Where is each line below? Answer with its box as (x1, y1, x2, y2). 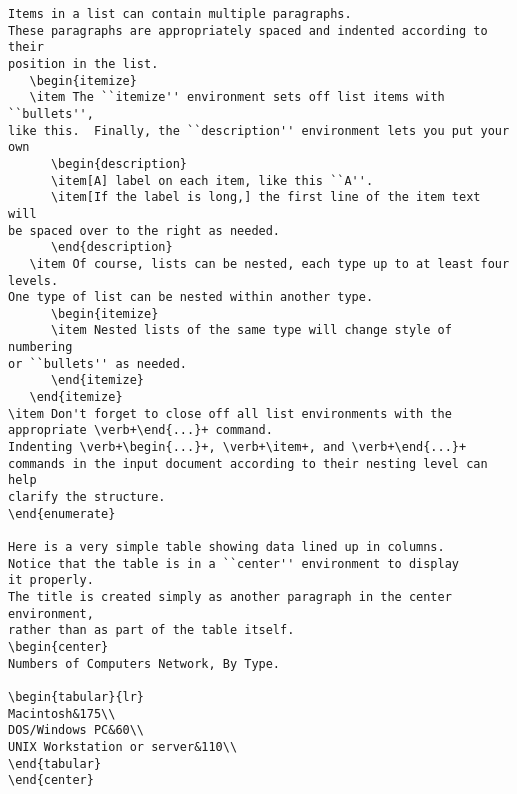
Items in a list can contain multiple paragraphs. (8, 7, 352, 21)
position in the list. (8, 56, 159, 71)
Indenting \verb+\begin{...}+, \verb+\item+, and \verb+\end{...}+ (8, 440, 467, 455)
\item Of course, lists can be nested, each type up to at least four (29, 256, 510, 271)
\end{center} (8, 773, 94, 788)
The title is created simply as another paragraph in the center (8, 589, 452, 604)
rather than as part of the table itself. (8, 623, 295, 638)
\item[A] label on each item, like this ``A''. (50, 173, 374, 188)
